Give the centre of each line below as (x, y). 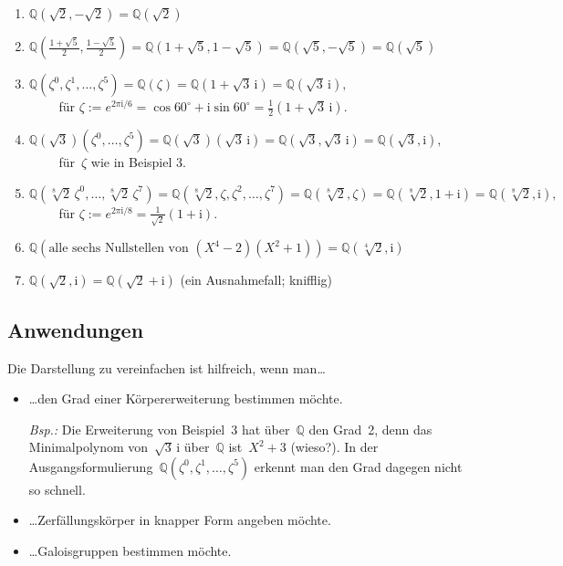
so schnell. (57, 489)
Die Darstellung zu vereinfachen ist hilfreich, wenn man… (167, 367)
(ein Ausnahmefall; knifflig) (256, 280)
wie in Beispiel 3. (138, 162)
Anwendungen (76, 329)
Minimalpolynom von (89, 447)
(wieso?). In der (334, 447)
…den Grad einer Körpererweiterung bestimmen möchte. (186, 398)
